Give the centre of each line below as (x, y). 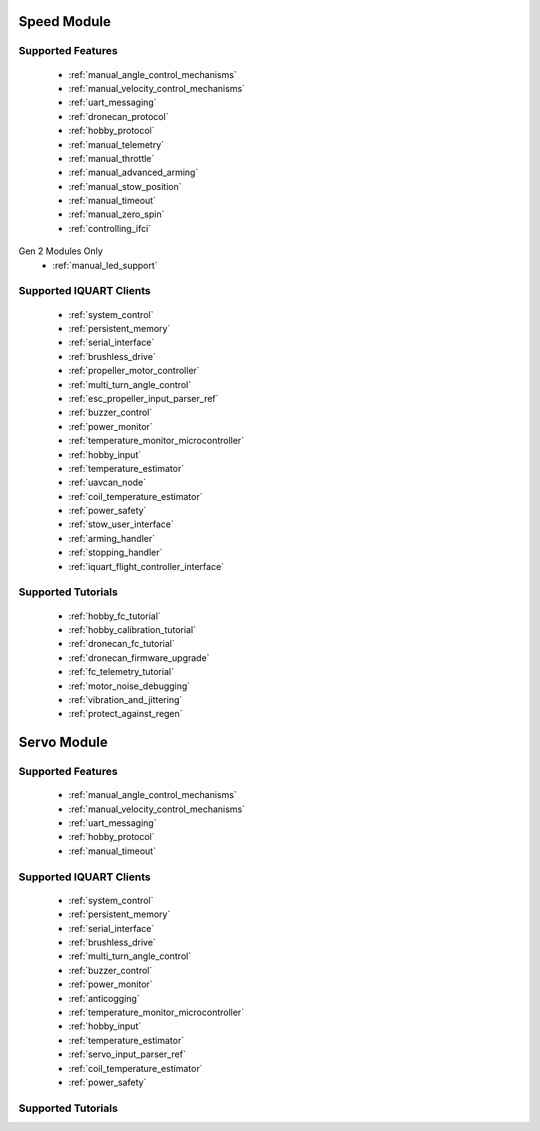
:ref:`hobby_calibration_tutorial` (132, 629)
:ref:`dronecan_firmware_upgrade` (139, 657)
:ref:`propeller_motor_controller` (134, 371)
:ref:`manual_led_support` (105, 265)
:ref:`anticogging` (104, 998)
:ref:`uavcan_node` (107, 482)
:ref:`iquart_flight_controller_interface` (146, 566)
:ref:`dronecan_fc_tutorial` (121, 644)
